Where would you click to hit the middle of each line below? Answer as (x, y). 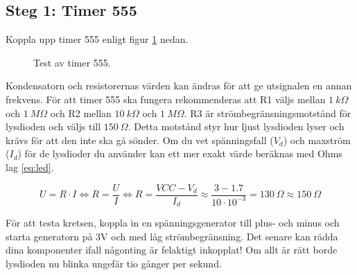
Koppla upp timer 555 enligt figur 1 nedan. (97, 39)
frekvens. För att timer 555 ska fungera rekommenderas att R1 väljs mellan (166, 99)
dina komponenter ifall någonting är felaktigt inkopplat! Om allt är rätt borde (172, 250)
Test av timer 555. (72, 62)
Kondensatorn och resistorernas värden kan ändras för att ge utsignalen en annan (179, 86)
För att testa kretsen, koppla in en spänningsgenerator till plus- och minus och (173, 223)
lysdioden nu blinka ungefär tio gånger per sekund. (114, 263)
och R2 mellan (81, 113)
